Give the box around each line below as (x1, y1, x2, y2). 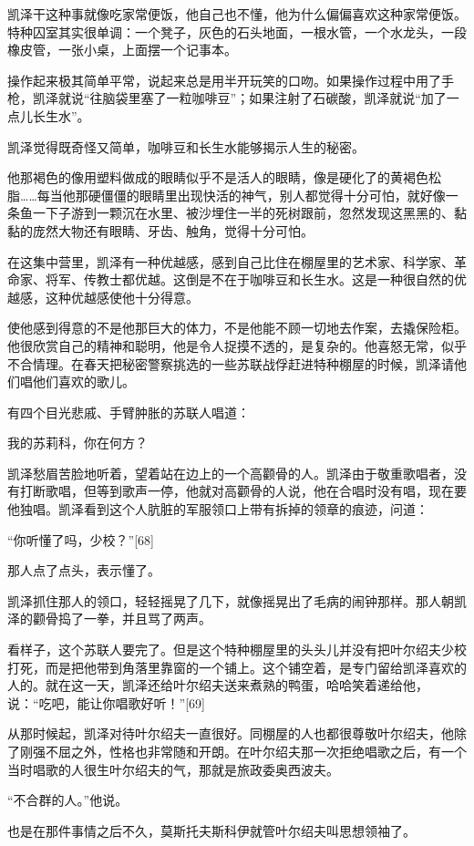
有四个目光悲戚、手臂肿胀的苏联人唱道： (7, 402, 250, 421)
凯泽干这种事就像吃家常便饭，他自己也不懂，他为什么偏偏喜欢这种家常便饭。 (7, 5, 467, 23)
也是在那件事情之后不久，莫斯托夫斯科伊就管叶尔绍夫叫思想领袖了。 (7, 820, 416, 840)
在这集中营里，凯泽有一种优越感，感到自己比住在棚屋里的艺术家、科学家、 (7, 252, 454, 271)
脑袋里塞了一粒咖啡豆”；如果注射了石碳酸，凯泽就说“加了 (102, 88, 447, 108)
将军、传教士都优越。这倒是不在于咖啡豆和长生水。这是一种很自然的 (45, 270, 454, 289)
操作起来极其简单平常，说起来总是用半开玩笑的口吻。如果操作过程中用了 (7, 70, 441, 89)
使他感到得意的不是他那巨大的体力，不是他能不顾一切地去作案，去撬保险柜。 (7, 318, 467, 337)
